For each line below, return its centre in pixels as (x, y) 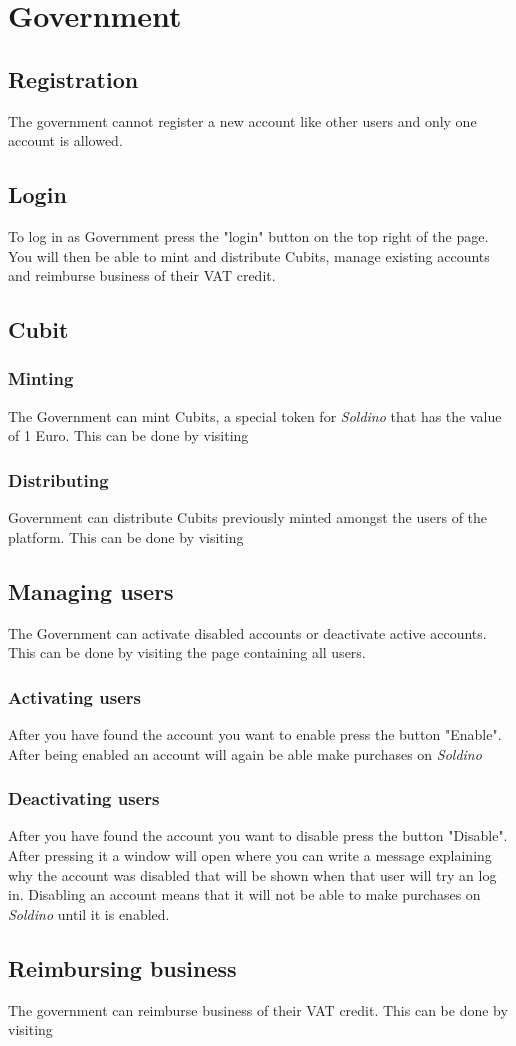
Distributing (58, 479)
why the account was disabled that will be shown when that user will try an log (252, 874)
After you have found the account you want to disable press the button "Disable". (258, 835)
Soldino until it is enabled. (89, 913)
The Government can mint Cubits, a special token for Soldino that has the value (255, 415)
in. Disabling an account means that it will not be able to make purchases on (244, 894)
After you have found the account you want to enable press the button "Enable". (255, 733)
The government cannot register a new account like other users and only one (242, 120)
